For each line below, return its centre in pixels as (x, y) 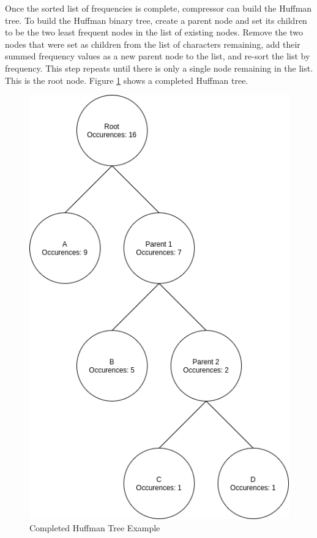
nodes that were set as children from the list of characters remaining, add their (153, 44)
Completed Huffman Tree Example (95, 527)
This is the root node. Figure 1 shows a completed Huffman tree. (127, 80)
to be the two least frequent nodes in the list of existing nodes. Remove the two (154, 32)
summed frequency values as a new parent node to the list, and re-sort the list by (158, 56)
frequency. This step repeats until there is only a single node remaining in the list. (159, 68)
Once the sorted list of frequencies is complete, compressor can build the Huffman (158, 8)
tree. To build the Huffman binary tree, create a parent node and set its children (156, 20)
